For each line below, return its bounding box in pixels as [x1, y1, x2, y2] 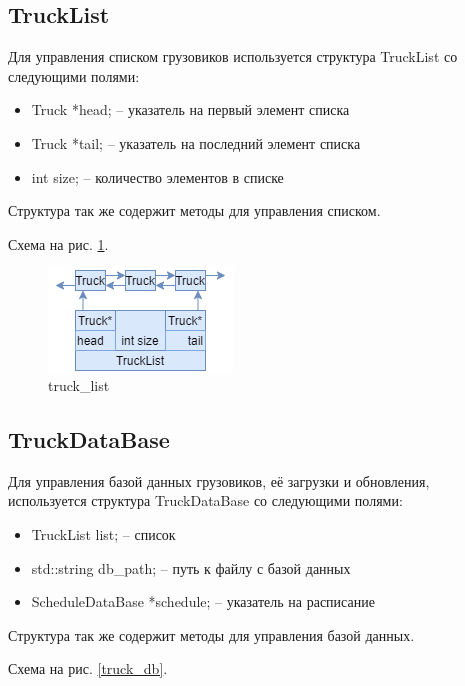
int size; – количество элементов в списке [31, 166, 284, 187]
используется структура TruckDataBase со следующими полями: [8, 490, 403, 511]
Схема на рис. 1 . [8, 233, 109, 254]
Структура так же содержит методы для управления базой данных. [8, 624, 415, 645]
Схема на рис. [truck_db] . [8, 658, 168, 679]
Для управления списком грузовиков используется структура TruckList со [8, 46, 458, 67]
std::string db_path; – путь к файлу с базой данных [31, 557, 351, 578]
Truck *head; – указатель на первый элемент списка [31, 99, 350, 120]
